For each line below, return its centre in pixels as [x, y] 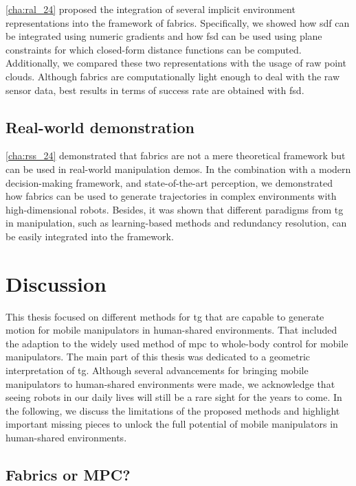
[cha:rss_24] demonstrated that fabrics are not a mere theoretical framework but [176, 155]
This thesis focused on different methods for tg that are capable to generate [165, 316]
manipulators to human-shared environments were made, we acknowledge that [170, 383]
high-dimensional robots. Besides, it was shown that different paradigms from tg [175, 209]
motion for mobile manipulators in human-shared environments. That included [171, 330]
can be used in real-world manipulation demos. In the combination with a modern [178, 169]
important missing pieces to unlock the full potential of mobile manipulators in [172, 424]
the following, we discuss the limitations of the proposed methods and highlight [173, 410]
